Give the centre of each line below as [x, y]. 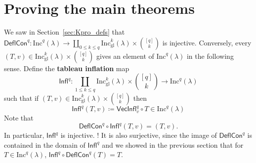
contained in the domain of [45, 144]
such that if [21, 98]
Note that [19, 118]
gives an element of [125, 56]
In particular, [24, 135]
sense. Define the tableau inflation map [67, 68]
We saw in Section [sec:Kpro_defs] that [64, 32]
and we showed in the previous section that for [173, 144]
